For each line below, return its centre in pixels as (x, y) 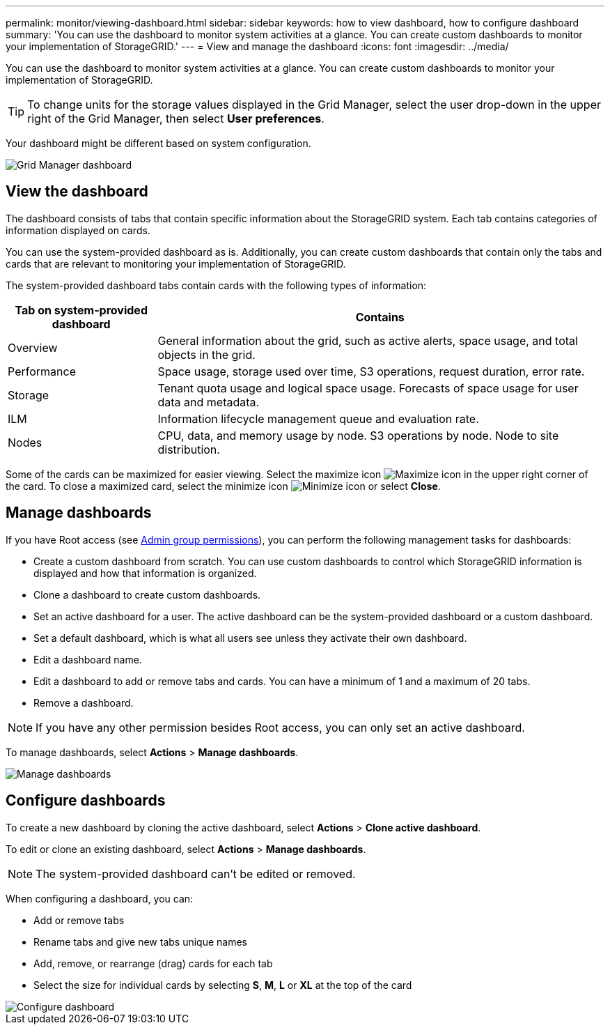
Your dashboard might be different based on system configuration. (158, 143)
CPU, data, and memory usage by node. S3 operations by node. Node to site (358, 435)
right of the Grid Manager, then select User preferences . (176, 118)
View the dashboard (77, 192)
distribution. (189, 449)
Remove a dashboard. (84, 702)
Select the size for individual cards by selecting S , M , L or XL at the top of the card (223, 985)
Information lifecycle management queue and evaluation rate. (318, 418)
